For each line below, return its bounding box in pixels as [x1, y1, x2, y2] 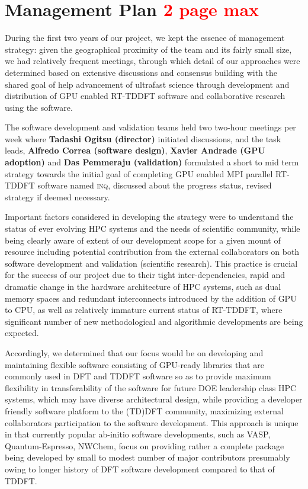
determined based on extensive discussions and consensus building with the [5, 66, 278, 78]
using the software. [5, 101, 73, 113]
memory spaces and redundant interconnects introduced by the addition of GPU [5, 292, 297, 304]
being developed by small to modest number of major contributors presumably [5, 451, 290, 464]
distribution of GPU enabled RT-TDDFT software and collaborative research [5, 90, 285, 102]
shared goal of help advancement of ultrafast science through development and [5, 78, 290, 90]
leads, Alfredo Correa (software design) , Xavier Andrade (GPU [5, 144, 265, 156]
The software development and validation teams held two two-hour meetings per [5, 121, 296, 133]
